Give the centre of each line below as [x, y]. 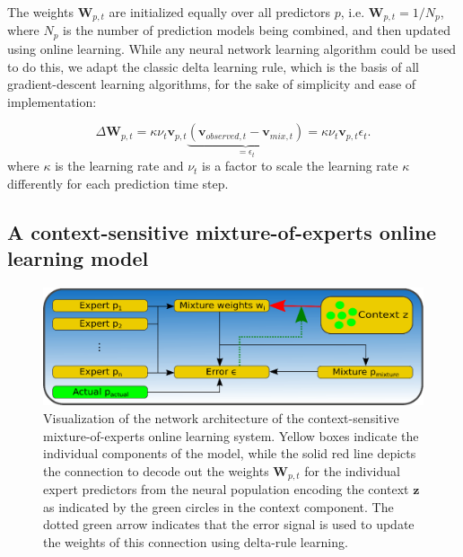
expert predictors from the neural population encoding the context [226, 489]
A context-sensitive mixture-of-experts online [222, 231]
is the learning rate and [119, 166]
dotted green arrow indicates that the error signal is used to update [229, 524]
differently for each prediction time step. [118, 183]
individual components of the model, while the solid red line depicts [230, 453]
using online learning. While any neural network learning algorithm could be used [232, 48]
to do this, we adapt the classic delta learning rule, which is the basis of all [214, 66]
